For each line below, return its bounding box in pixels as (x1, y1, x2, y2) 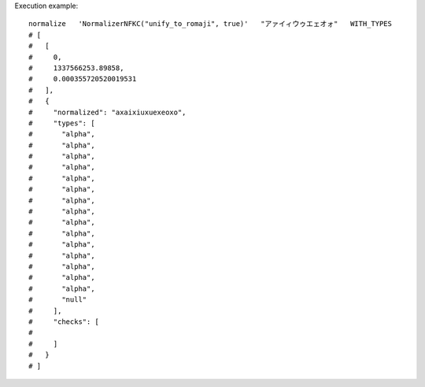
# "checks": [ (28, 317, 100, 326)
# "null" (28, 296, 87, 304)
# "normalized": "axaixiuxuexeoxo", (28, 107, 187, 117)
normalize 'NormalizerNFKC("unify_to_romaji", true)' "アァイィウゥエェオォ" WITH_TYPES (28, 20, 393, 28)
